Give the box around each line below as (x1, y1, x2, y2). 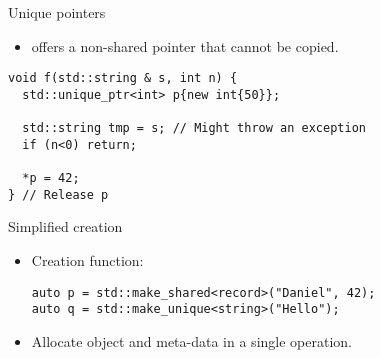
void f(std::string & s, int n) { (8, 71, 238, 86)
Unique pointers (8, 2, 106, 22)
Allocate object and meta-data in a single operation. (31, 330, 352, 351)
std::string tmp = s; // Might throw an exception (22, 121, 366, 136)
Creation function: (31, 250, 144, 271)
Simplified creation (8, 216, 123, 237)
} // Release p (8, 187, 109, 202)
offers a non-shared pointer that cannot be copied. (31, 35, 339, 56)
